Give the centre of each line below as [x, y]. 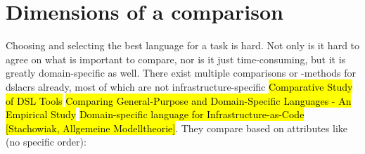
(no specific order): [46, 142]
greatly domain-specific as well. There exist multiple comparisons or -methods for [181, 73]
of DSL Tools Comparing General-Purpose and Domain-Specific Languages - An [179, 100]
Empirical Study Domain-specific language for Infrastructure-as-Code [155, 114]
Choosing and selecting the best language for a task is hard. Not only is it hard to [183, 45]
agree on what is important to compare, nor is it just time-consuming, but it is [176, 59]
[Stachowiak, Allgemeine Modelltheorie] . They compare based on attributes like [177, 128]
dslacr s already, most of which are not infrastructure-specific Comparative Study [179, 86]
